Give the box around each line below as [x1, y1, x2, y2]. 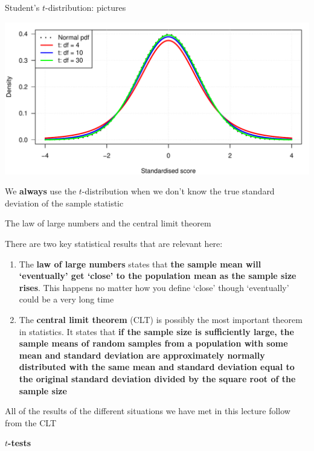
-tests [8, 437, 31, 449]
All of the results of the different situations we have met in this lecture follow [5, 405, 290, 417]
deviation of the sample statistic [5, 196, 124, 209]
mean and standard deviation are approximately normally [19, 348, 265, 361]
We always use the [5, 185, 77, 197]
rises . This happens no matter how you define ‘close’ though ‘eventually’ [19, 281, 289, 293]
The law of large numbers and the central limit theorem [5, 217, 211, 229]
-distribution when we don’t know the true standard [82, 185, 275, 197]
